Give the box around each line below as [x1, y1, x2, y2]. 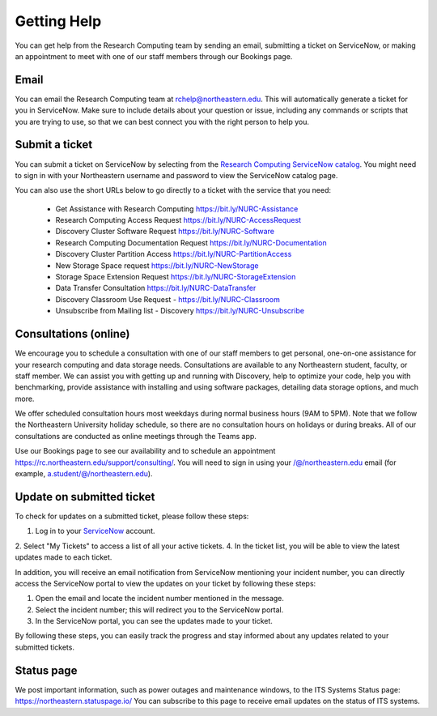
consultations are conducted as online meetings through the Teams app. [15, 431, 257, 441]
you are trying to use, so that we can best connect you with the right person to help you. [15, 117, 310, 126]
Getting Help [15, 12, 102, 30]
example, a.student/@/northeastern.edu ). [15, 469, 153, 479]
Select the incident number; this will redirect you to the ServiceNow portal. [35, 604, 284, 615]
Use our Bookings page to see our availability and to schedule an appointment [15, 446, 276, 456]
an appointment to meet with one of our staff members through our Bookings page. [15, 51, 293, 61]
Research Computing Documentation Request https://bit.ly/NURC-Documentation [55, 237, 327, 247]
